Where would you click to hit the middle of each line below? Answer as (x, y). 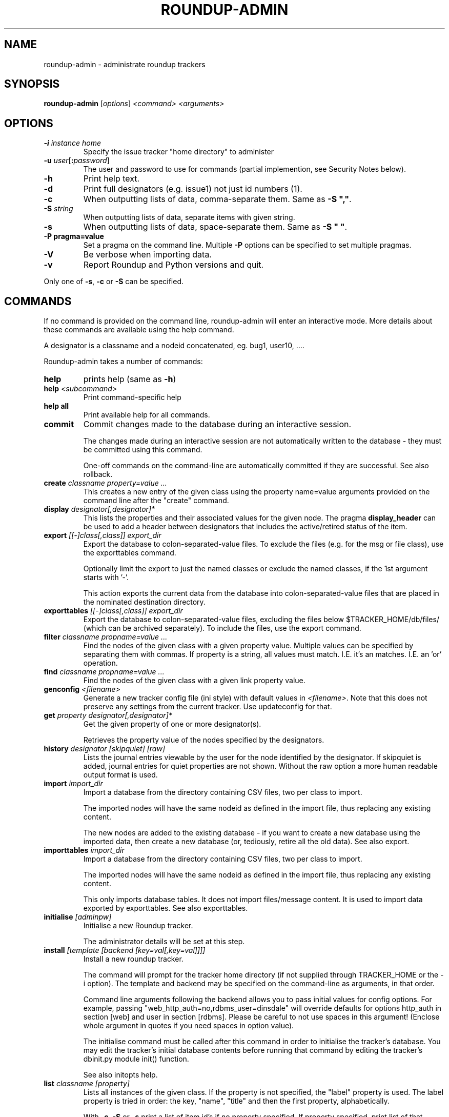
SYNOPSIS (32, 84)
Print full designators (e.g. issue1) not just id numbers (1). (193, 189)
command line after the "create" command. (156, 501)
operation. (100, 663)
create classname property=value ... (105, 483)
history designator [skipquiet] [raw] (104, 749)
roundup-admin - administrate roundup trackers (125, 64)
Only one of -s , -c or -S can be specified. (114, 282)
